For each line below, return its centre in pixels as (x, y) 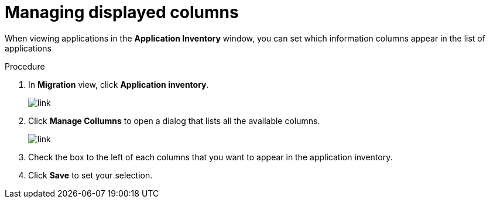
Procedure (25, 66)
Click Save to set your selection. (90, 175)
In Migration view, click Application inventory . (119, 84)
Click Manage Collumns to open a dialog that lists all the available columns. (174, 121)
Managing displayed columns (122, 12)
